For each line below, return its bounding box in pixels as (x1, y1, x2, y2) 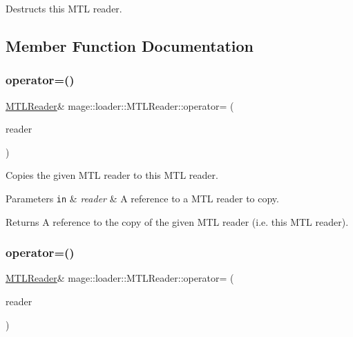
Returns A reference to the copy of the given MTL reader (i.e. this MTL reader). (6, 214, 349, 229)
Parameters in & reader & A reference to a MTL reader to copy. (6, 191, 279, 205)
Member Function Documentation (6, 35, 254, 56)
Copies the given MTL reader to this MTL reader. (6, 168, 218, 182)
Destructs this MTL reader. (6, 1, 122, 15)
